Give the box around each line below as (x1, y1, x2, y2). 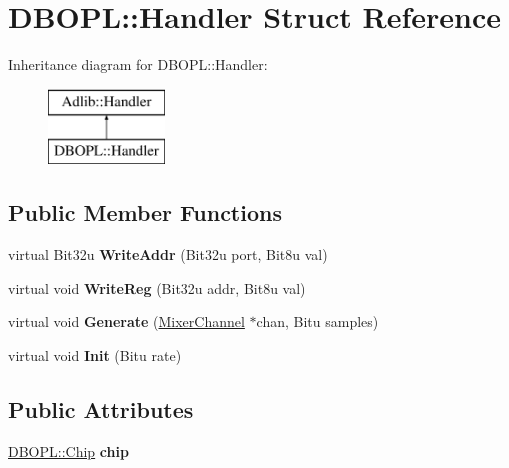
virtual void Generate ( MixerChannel (8, 311, 245, 332)
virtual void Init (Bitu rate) (8, 344, 182, 365)
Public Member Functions (8, 197, 282, 228)
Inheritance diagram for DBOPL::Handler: (8, 54, 268, 75)
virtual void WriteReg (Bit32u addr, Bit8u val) (8, 277, 306, 298)
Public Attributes (8, 393, 194, 424)
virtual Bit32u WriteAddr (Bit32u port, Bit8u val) (8, 244, 328, 265)
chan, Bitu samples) (256, 311, 379, 332)
